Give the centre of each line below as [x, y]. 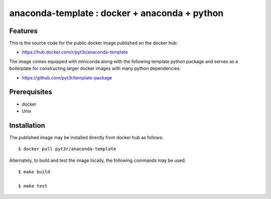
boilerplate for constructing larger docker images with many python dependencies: [95, 68]
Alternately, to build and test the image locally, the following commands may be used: [98, 160]
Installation [27, 125]
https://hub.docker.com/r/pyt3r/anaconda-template [75, 52]
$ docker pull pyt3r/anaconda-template [67, 149]
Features [23, 31]
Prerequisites [31, 92]
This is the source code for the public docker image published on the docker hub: [94, 43]
